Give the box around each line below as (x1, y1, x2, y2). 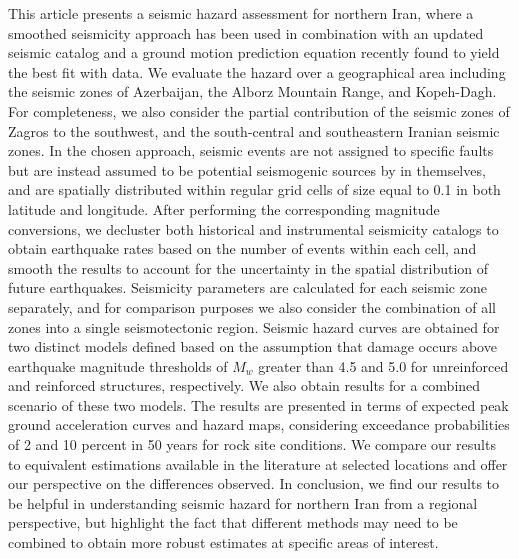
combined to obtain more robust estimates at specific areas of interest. (8, 532, 439, 553)
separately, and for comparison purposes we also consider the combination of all (8, 296, 496, 317)
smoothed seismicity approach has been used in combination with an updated (8, 22, 484, 43)
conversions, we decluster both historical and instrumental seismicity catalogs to (8, 218, 499, 239)
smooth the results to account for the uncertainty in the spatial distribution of (8, 257, 489, 278)
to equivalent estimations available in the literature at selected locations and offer (8, 453, 508, 474)
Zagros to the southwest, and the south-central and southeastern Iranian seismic (8, 120, 500, 141)
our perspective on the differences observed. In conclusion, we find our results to (8, 473, 500, 494)
